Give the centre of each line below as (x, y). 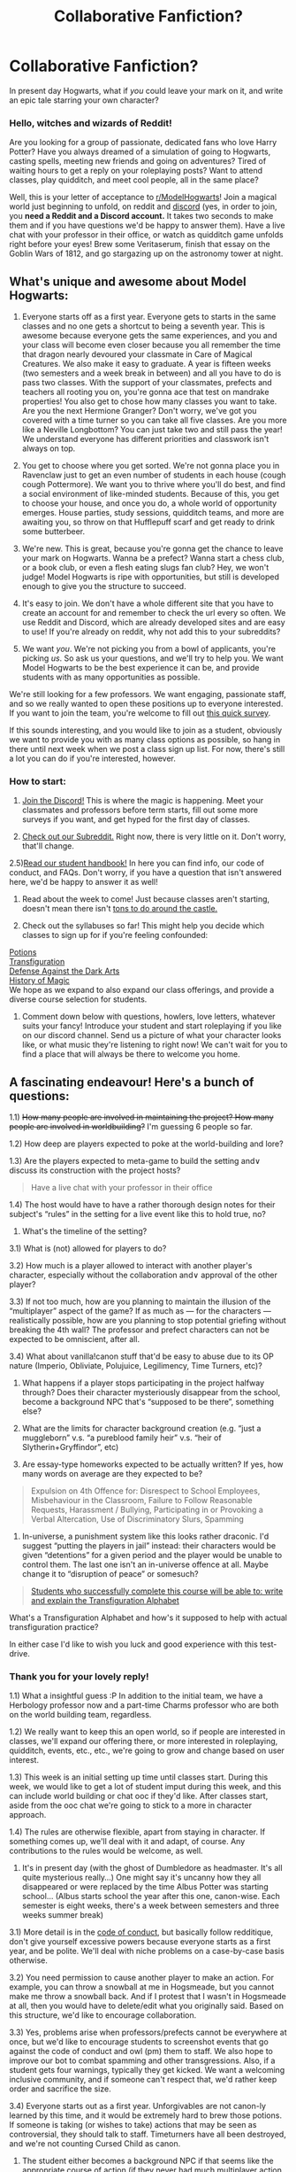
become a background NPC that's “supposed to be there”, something (148, 1402)
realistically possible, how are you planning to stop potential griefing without (148, 1321)
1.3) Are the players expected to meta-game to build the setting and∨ (135, 1161)
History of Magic (40, 981)
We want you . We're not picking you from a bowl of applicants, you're (149, 649)
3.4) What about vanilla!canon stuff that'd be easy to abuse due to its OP (141, 1356)
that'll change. (48, 846)
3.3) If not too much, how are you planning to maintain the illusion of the (140, 1302)
